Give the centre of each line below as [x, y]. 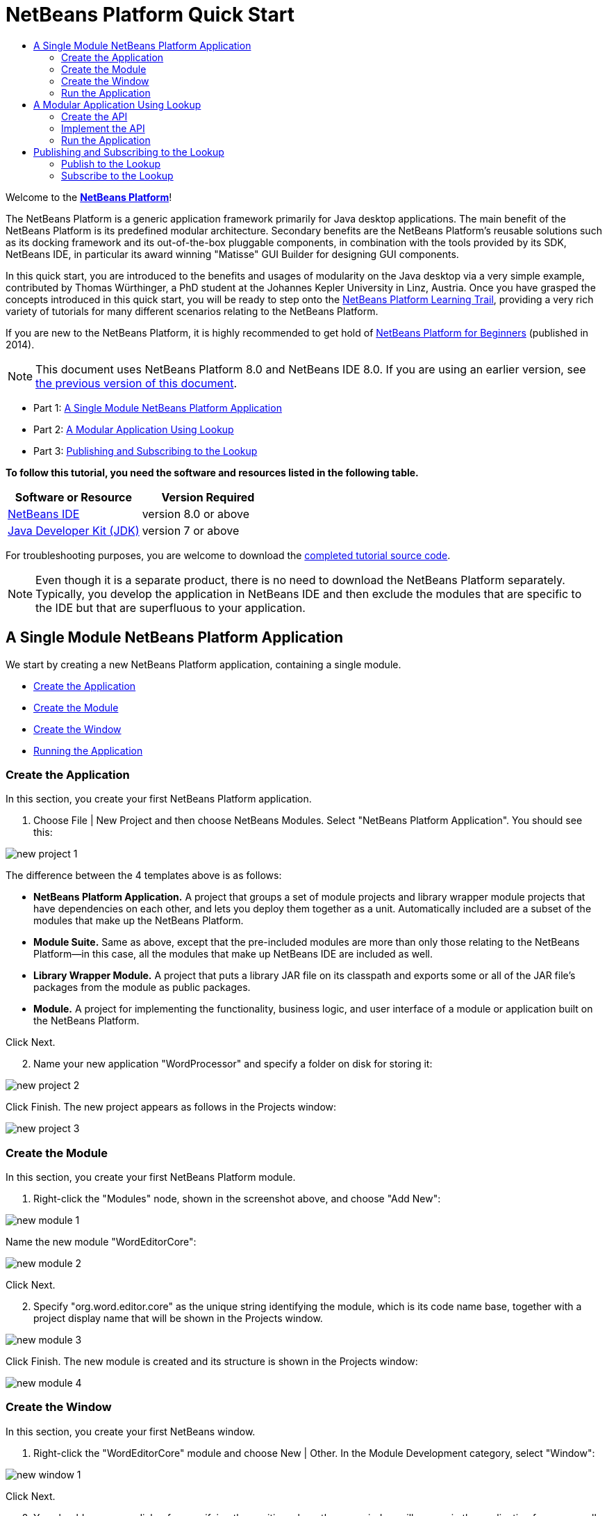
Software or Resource [73, 497]
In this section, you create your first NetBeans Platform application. [159, 799]
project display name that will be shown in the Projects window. [178, 1319]
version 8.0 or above [196, 514]
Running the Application [88, 750]
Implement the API [103, 128]
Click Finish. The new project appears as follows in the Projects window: [171, 1107]
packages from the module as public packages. [142, 987]
